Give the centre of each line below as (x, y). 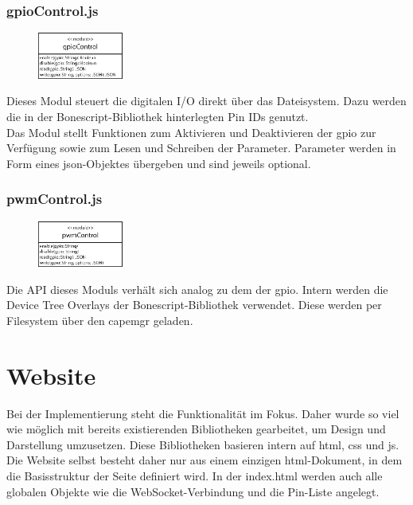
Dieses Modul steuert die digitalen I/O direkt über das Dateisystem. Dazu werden (206, 101)
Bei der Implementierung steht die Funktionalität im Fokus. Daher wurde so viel (203, 413)
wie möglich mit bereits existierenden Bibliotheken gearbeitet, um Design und (196, 429)
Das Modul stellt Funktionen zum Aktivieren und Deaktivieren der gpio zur (191, 132)
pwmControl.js (55, 199)
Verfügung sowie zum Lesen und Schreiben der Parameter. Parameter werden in (201, 148)
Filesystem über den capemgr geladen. (100, 320)
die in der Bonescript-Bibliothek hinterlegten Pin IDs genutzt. (158, 116)
